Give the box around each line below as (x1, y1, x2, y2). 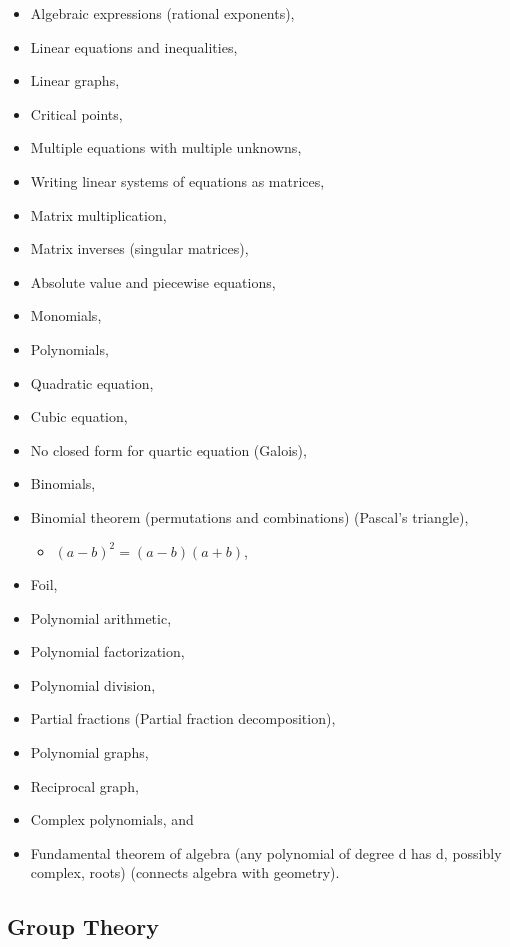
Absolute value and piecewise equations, (30, 271, 276, 292)
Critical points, (30, 103, 123, 124)
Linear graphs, (30, 70, 120, 91)
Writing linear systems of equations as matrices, (30, 170, 325, 191)
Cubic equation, (30, 406, 128, 427)
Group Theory (7, 911, 159, 942)
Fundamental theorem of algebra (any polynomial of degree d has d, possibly (30, 842, 502, 863)
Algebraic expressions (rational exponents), (30, 3, 295, 23)
